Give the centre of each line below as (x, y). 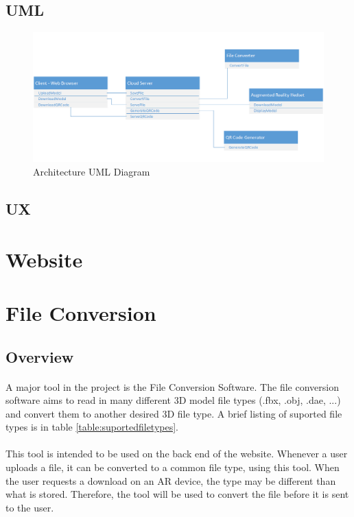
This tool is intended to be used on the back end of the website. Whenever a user (177, 454)
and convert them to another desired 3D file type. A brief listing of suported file (174, 413)
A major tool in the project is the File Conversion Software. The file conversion (172, 386)
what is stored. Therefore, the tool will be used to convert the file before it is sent (177, 494)
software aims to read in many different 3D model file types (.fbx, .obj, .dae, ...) (173, 400)
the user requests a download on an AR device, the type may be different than (171, 480)
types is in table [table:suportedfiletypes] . (92, 427)
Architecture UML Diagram (92, 172)
